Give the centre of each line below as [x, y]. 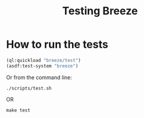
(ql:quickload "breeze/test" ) [44, 60]
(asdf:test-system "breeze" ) [42, 66]
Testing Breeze [100, 11]
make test [18, 110]
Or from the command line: [39, 77]
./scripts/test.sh [29, 88]
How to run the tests [57, 44]
